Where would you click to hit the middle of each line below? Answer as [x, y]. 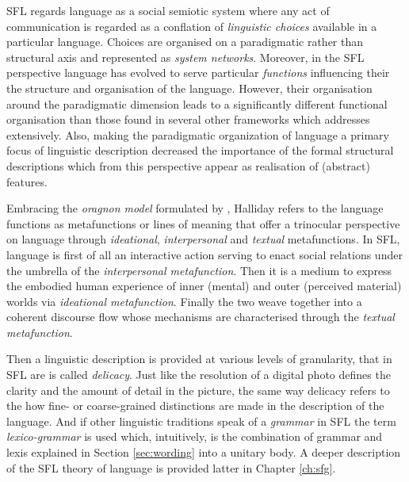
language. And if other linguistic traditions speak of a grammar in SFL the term [201, 421]
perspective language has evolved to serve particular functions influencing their [198, 73]
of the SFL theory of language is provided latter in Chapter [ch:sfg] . [171, 467]
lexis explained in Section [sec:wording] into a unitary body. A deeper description [204, 452]
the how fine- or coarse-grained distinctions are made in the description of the [195, 405]
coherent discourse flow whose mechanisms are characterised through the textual [201, 317]
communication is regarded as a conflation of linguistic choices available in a [192, 26]
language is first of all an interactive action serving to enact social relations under [204, 254]
